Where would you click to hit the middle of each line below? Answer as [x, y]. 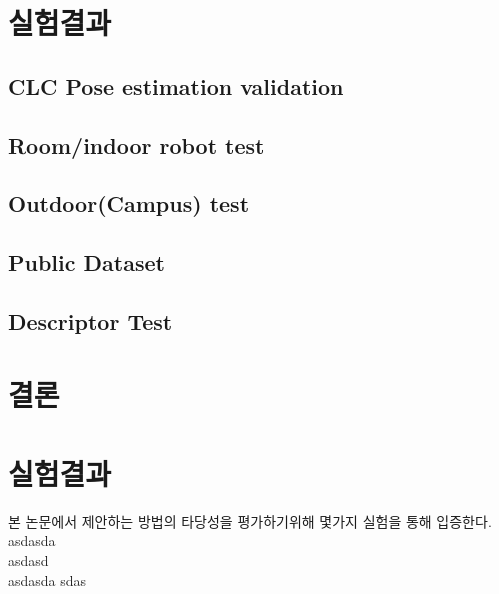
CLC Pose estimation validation [176, 85]
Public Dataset [86, 262]
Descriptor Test [90, 320]
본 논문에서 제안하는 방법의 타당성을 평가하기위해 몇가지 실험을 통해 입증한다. [250, 520]
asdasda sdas [47, 579]
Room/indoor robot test [136, 144]
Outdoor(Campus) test [129, 203]
